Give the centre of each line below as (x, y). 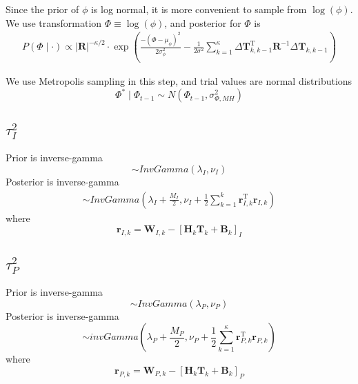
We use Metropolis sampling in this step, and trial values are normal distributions (179, 81)
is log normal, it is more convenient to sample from (199, 9)
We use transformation (54, 22)
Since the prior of (42, 9)
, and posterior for (203, 22)
